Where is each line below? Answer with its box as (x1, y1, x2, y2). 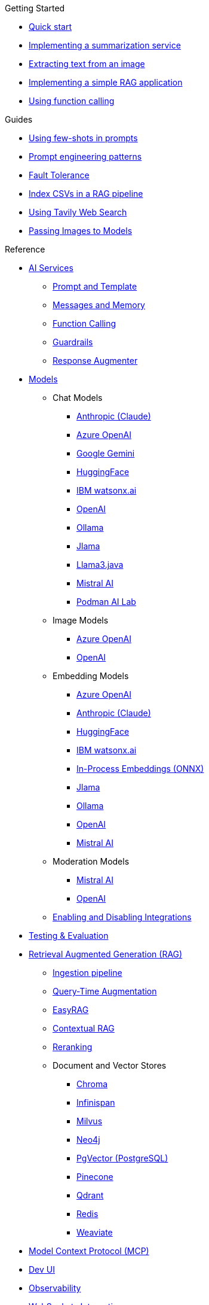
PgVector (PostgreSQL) (76, 1153, 168, 1163)
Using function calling (29, 96, 115, 106)
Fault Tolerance (29, 170, 90, 180)
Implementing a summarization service (29, 40, 181, 50)
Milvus (76, 1116, 103, 1126)
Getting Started (5, 3, 65, 13)
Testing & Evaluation (29, 930, 109, 941)
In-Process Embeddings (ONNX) (76, 763, 204, 774)
